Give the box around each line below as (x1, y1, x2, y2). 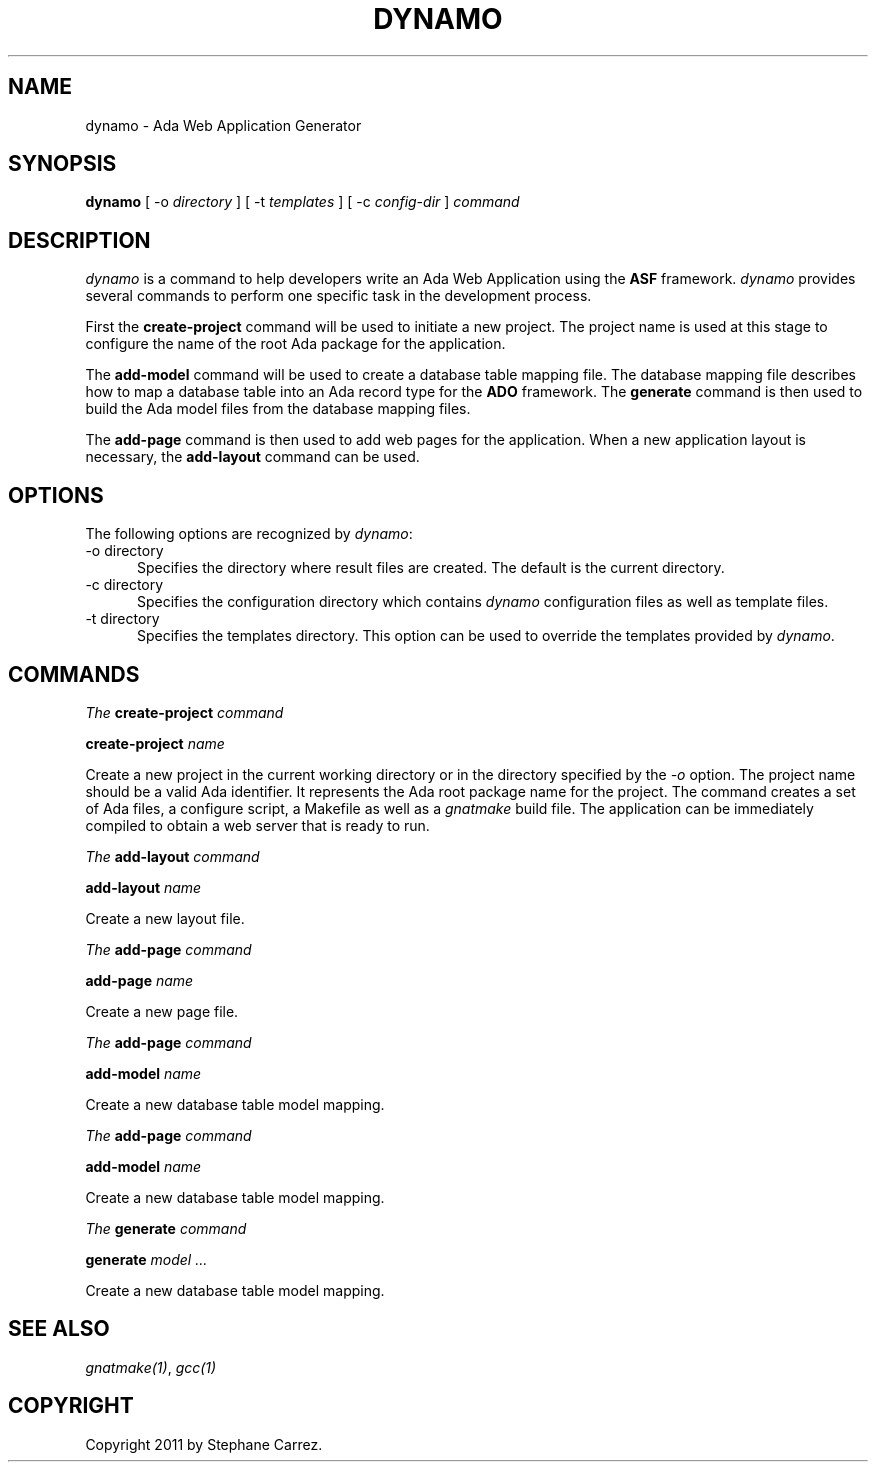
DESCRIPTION (8, 227, 151, 253)
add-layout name (85, 878, 202, 896)
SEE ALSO (8, 1316, 110, 1342)
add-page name (85, 971, 194, 989)
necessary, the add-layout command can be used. (85, 448, 420, 466)
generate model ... (85, 1250, 208, 1268)
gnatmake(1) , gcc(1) (85, 1358, 217, 1376)
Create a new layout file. (85, 909, 245, 927)
